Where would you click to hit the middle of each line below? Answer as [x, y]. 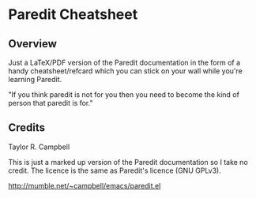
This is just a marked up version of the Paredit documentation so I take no [128, 162]
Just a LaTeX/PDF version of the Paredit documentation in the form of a [124, 62]
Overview [33, 44]
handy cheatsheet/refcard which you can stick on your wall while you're [125, 71]
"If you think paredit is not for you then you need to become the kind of [124, 95]
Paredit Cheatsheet [73, 15]
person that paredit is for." [51, 103]
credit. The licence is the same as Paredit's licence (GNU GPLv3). [115, 170]
